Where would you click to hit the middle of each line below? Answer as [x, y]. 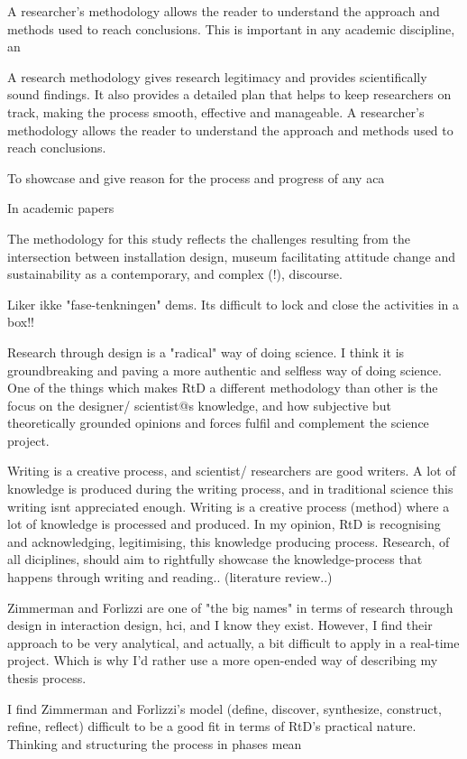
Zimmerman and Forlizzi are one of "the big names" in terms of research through [230, 607]
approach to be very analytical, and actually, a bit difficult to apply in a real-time [233, 642]
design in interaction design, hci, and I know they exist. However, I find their [220, 625]
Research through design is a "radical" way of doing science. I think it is [206, 352]
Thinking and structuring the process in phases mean [155, 743]
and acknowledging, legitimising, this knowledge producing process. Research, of [229, 541]
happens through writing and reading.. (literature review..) [170, 577]
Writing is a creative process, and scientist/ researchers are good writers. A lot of [232, 471]
